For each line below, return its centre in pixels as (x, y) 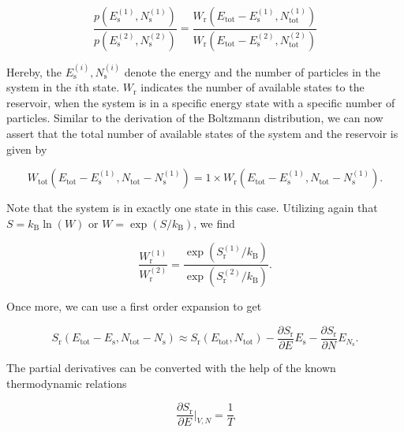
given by (27, 149)
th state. (99, 87)
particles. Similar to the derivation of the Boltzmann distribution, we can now (195, 118)
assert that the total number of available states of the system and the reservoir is (202, 134)
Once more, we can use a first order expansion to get (134, 306)
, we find (214, 223)
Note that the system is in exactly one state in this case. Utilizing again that (192, 208)
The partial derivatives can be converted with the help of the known (171, 367)
